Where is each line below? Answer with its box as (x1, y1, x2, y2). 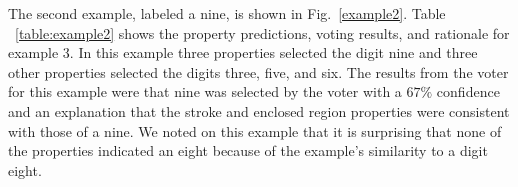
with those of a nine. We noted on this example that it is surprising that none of (8, 120, 502, 141)
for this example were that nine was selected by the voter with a (8, 81, 402, 102)
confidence (436, 81, 500, 102)
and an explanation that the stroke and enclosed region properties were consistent (8, 100, 510, 121)
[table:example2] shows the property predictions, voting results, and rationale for (15, 22, 510, 43)
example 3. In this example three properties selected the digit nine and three (8, 42, 478, 63)
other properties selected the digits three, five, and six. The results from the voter (8, 61, 509, 82)
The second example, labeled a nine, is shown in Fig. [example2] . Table (8, 3, 446, 23)
